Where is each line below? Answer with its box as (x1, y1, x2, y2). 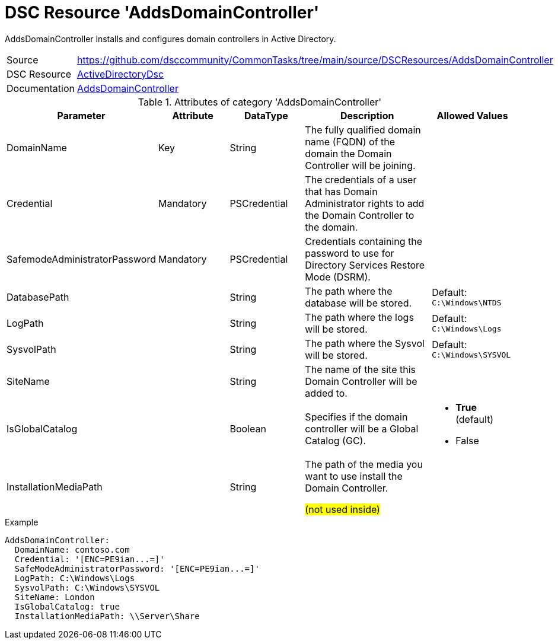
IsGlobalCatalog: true (14, 601, 120, 611)
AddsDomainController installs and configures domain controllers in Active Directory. (5, 33, 336, 44)
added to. (305, 387, 347, 399)
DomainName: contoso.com (14, 544, 130, 554)
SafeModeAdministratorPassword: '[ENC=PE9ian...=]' (14, 563, 260, 573)
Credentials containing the (305, 235, 423, 247)
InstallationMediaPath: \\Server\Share (14, 611, 200, 621)
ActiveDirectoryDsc (77, 68, 164, 80)
